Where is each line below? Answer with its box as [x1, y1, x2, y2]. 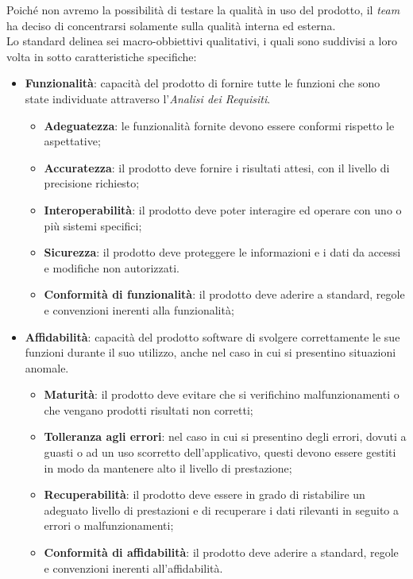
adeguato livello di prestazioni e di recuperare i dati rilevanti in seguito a [44, 501, 399, 518]
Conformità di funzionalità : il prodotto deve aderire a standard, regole [44, 286, 405, 303]
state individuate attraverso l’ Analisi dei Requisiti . [25, 90, 271, 106]
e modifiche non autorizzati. [44, 259, 179, 276]
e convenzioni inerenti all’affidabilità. [44, 559, 223, 576]
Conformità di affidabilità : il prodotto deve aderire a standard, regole [44, 544, 399, 561]
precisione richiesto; [44, 175, 140, 191]
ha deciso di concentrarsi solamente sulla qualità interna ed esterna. [6, 17, 336, 33]
